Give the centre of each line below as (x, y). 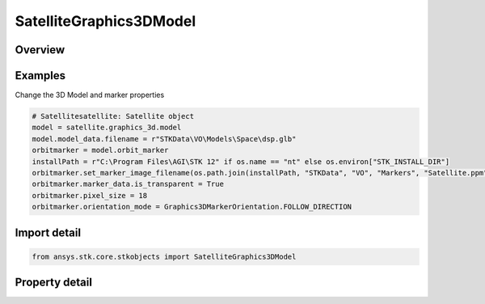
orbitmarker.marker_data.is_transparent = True (128, 184)
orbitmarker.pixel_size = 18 (90, 195)
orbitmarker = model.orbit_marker (100, 150)
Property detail (54, 283)
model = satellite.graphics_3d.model (107, 128)
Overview (40, 50)
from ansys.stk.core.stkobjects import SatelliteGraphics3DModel (164, 256)
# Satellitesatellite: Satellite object (113, 116)
